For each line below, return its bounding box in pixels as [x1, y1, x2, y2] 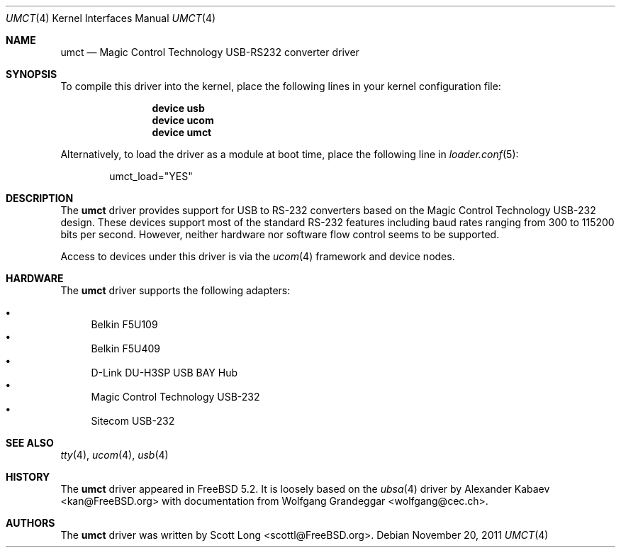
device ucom [152, 114, 214, 126]
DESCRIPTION [6, 192, 74, 204]
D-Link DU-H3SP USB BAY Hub [91, 367, 237, 379]
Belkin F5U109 [91, 318, 158, 330]
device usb [152, 102, 205, 114]
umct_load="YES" [109, 170, 193, 182]
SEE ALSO [6, 437, 54, 449]
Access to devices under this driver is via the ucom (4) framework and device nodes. [60, 250, 455, 262]
